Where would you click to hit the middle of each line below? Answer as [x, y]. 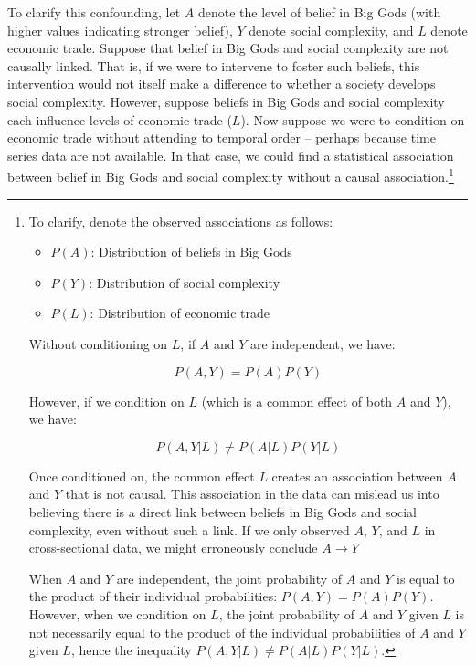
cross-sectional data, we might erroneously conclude [173, 548]
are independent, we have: [323, 343]
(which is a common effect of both [297, 401]
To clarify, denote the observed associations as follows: [181, 221]
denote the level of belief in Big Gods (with [319, 12]
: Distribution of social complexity [185, 282]
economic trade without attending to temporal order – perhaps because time [222, 137]
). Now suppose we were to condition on [353, 119]
